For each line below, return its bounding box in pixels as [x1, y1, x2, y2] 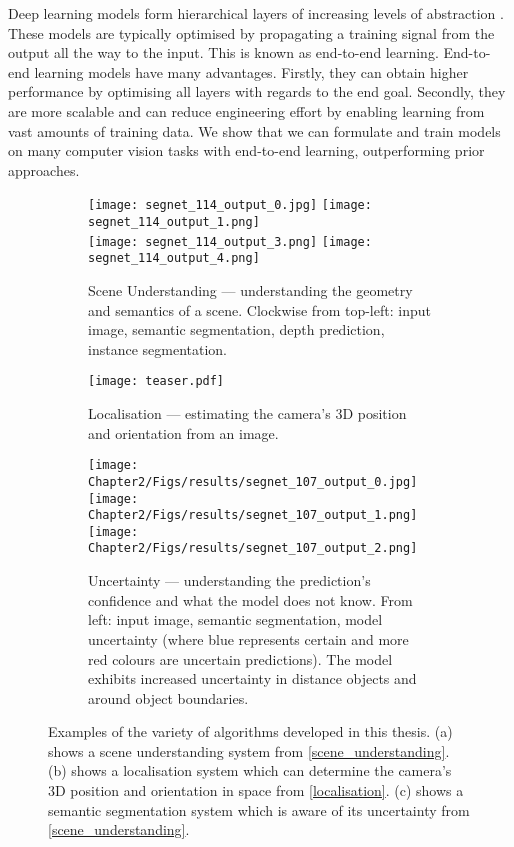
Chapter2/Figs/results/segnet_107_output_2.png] [88, 541, 418, 556]
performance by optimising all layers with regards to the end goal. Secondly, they [8, 81, 506, 102]
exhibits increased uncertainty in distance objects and [88, 668, 417, 689]
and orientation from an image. [88, 422, 279, 443]
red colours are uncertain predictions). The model [88, 648, 393, 669]
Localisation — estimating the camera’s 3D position [88, 403, 407, 423]
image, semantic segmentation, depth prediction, [88, 319, 385, 340]
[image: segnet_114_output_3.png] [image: [88, 234, 372, 249]
